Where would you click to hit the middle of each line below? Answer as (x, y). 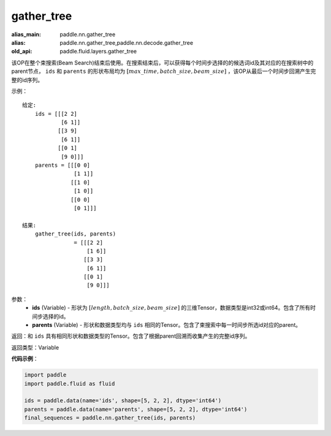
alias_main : (26, 34)
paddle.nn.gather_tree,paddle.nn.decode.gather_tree (126, 42)
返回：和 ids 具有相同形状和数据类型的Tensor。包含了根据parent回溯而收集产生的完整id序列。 (131, 336)
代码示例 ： (25, 359)
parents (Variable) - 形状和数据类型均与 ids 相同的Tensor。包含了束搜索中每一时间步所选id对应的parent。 (167, 325)
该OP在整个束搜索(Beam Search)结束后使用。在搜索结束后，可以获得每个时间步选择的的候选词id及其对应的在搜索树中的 (162, 63)
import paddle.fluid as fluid (70, 384)
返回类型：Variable (35, 347)
